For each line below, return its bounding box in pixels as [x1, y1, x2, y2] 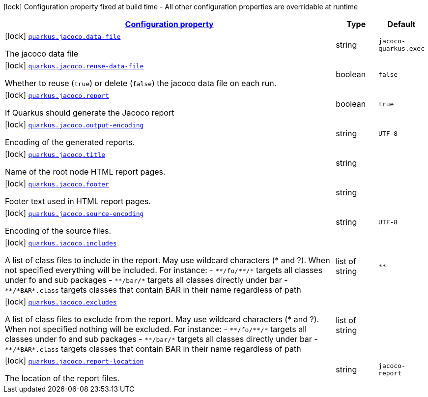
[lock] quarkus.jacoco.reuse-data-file [5, 61, 144, 70]
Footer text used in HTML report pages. [5, 196, 151, 206]
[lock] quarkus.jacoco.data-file [5, 31, 121, 41]
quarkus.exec [378, 45, 425, 52]
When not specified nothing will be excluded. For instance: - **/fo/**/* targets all [5, 324, 307, 334]
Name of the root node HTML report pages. [5, 167, 166, 177]
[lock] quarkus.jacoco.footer [5, 179, 109, 188]
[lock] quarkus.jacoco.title [5, 149, 106, 159]
